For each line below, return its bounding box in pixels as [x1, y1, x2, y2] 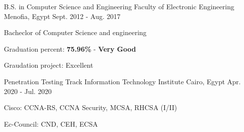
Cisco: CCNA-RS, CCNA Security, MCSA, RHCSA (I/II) [4, 102, 177, 113]
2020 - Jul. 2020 [4, 86, 52, 96]
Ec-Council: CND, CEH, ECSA [4, 118, 98, 129]
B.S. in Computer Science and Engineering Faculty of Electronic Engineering [4, 1, 234, 11]
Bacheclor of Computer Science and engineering [4, 27, 147, 38]
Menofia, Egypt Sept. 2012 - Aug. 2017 [4, 11, 121, 21]
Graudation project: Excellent [4, 60, 93, 70]
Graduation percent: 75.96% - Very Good [4, 43, 136, 54]
